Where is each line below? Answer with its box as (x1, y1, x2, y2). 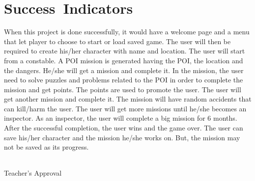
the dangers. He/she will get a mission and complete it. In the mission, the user (4, 65, 244, 75)
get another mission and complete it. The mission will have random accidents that (4, 94, 252, 104)
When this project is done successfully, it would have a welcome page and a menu (4, 26, 250, 37)
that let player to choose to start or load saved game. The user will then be (4, 36, 231, 46)
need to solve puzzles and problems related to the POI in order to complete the (4, 75, 243, 85)
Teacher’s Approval (4, 168, 62, 178)
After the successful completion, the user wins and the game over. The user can (4, 123, 243, 133)
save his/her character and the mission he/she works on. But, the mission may (4, 132, 240, 142)
